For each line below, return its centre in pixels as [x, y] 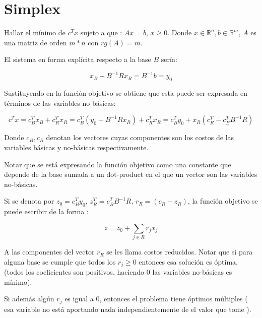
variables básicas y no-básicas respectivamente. [76, 147]
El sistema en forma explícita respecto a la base [78, 59]
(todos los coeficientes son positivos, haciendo [74, 272]
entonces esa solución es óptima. [188, 261]
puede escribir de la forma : [46, 211]
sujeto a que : [101, 33]
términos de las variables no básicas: [60, 103]
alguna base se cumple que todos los [60, 261]
